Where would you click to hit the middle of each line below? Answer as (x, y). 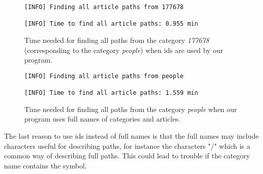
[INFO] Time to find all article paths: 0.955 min (111, 24)
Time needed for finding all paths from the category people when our (131, 109)
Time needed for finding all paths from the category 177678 (117, 40)
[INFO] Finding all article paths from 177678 (104, 7)
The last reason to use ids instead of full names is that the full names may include (131, 135)
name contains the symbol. (46, 165)
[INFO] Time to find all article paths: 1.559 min (111, 93)
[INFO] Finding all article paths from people (104, 76)
